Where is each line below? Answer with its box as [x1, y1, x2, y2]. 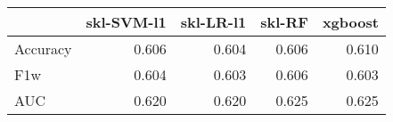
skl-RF [260, 12, 308, 32]
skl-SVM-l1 [86, 12, 167, 32]
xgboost [322, 12, 379, 32]
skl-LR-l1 [180, 12, 247, 32]
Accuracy [14, 38, 72, 59]
